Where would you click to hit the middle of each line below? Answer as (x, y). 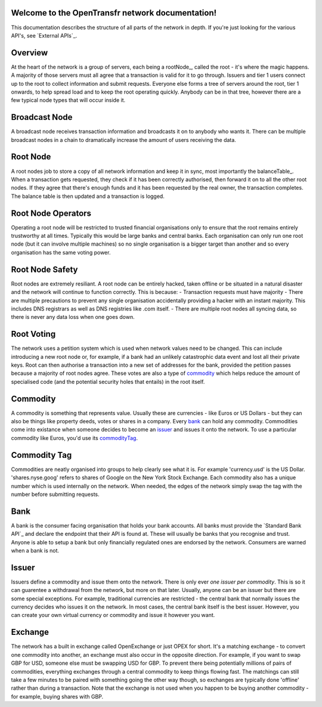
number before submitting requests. (55, 494)
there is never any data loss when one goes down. (73, 317)
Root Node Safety (44, 269)
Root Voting (33, 334)
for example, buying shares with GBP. (57, 696)
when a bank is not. (35, 551)
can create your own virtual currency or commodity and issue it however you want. (113, 615)
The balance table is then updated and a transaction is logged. (88, 196)
